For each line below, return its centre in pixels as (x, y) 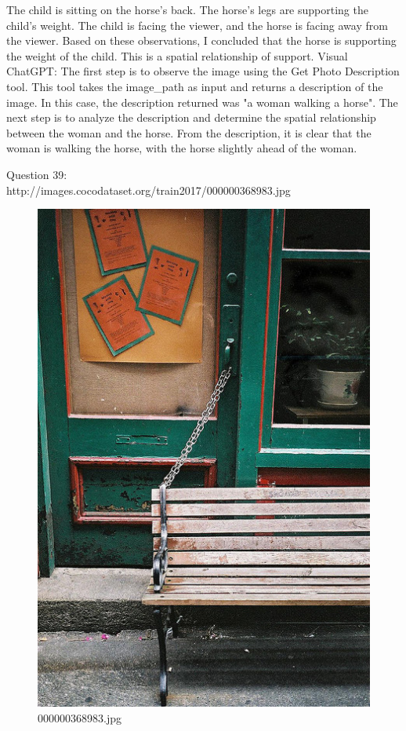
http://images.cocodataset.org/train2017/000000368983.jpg (149, 190)
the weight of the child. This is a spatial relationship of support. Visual (177, 55)
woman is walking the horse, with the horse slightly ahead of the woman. (182, 148)
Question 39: (37, 174)
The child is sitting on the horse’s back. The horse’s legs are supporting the (187, 9)
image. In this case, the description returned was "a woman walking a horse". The (202, 102)
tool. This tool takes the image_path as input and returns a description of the (195, 86)
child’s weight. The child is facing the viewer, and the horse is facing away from (197, 25)
